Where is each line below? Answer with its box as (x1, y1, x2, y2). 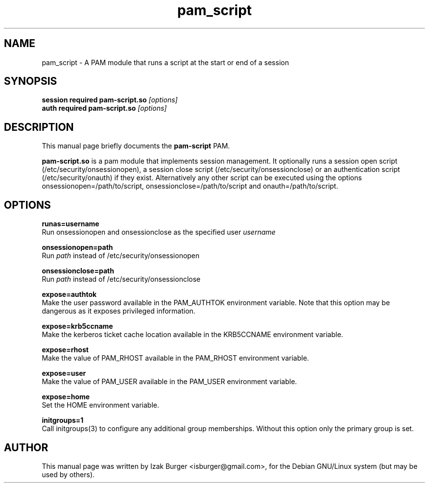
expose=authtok (42, 290, 97, 299)
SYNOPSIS (4, 75, 57, 88)
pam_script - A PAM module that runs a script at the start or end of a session (42, 58, 289, 67)
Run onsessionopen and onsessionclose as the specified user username (42, 228, 276, 237)
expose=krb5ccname (42, 322, 113, 331)
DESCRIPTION (4, 121, 74, 133)
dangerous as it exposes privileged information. (42, 307, 195, 316)
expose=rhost (42, 345, 89, 354)
